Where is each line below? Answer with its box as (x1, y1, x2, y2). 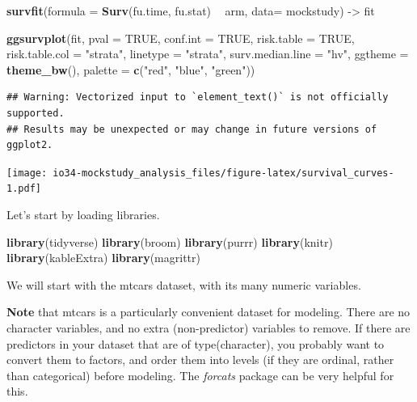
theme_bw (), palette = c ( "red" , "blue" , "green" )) (6, 61, 255, 78)
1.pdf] (6, 183, 41, 195)
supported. (6, 107, 65, 119)
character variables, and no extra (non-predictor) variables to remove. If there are (6, 319, 411, 336)
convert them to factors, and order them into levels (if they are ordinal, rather (6, 351, 394, 368)
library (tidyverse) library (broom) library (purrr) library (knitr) (6, 233, 333, 250)
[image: (6, 167, 48, 179)
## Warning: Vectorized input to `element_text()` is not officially (6, 91, 389, 104)
